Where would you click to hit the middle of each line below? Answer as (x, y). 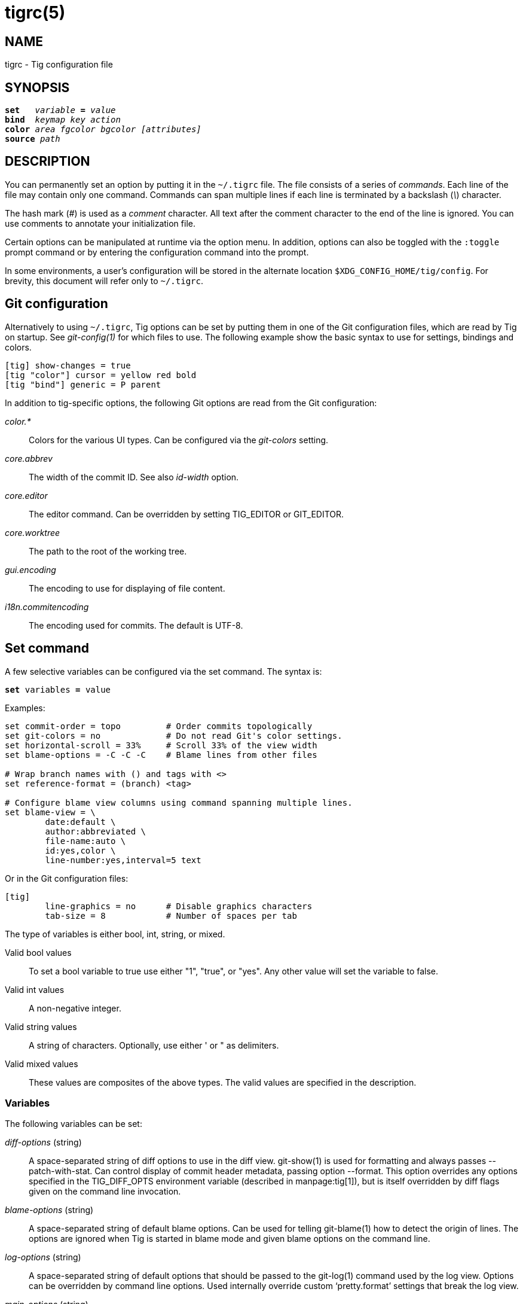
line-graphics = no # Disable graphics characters (179, 906)
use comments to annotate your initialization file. (100, 223)
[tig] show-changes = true (68, 365)
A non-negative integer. (75, 1008)
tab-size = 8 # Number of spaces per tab (171, 915)
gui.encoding (30, 569)
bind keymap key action (63, 120)
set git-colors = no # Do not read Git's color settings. (174, 735)
